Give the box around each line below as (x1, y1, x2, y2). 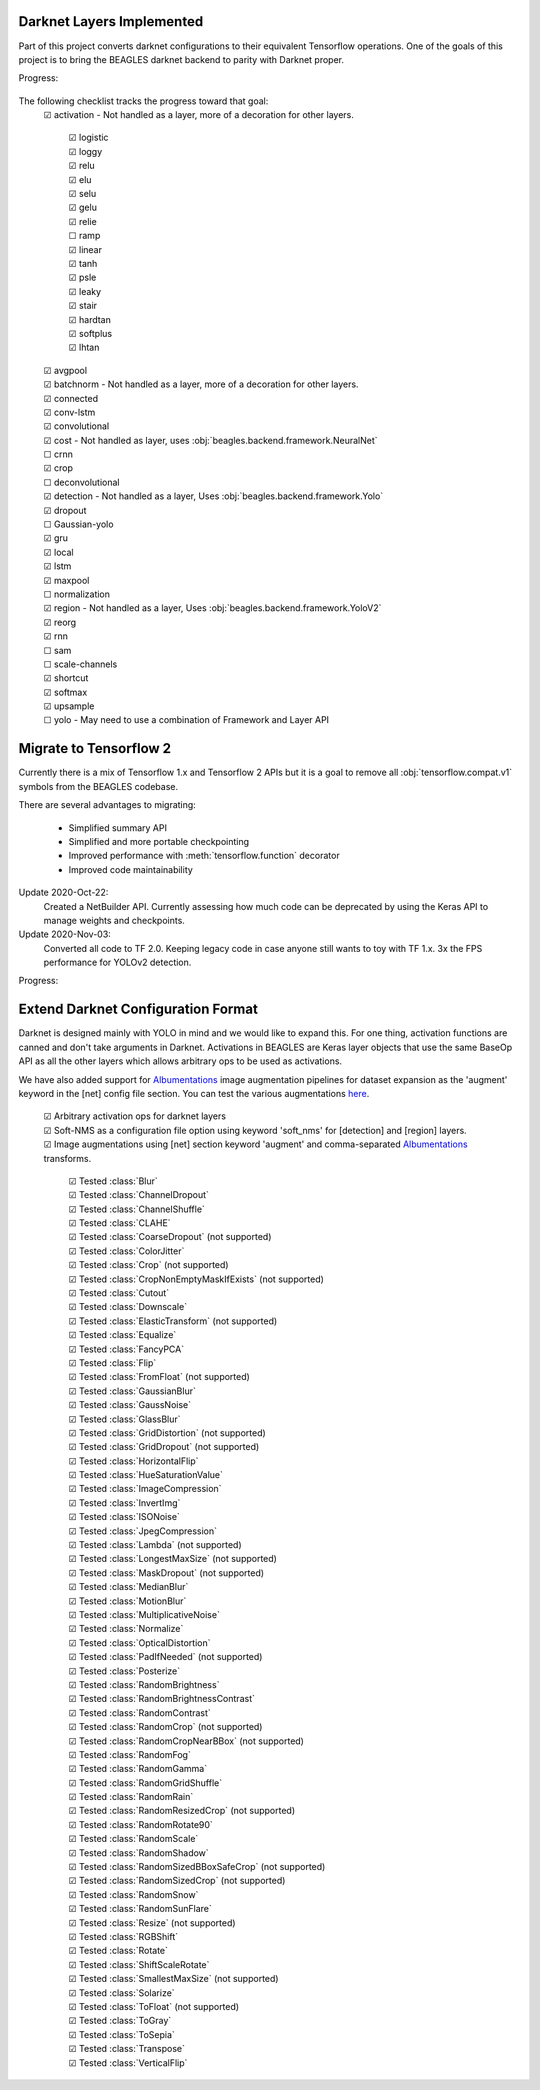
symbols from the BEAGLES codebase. (18, 780, 179, 792)
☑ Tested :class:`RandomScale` (68, 1833, 199, 1845)
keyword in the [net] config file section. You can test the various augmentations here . (18, 1087, 370, 1099)
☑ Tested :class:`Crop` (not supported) (68, 1259, 229, 1271)
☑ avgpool (43, 364, 88, 376)
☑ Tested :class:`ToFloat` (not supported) (68, 2000, 240, 2012)
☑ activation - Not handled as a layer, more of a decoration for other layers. (43, 109, 355, 121)
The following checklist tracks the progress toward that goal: (18, 95, 269, 107)
